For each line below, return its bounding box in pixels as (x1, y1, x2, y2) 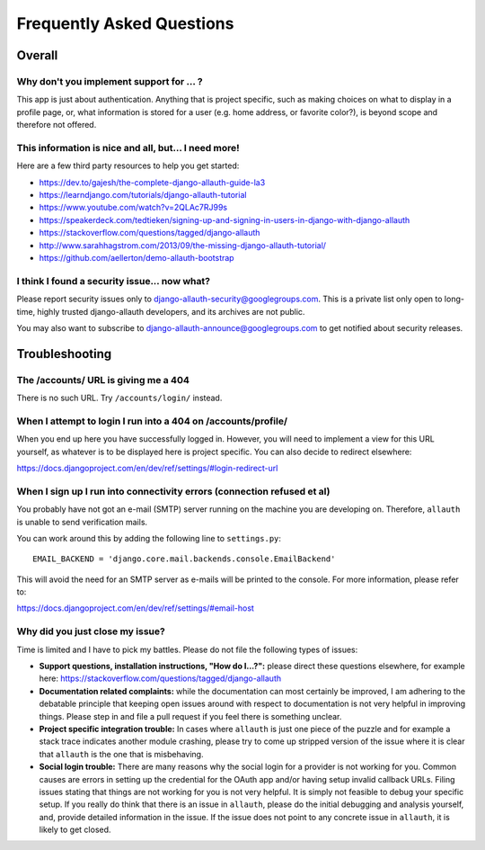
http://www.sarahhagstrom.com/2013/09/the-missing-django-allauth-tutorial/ (39, 239, 327, 251)
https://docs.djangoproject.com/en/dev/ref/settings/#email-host (16, 603, 255, 613)
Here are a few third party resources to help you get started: (16, 160, 240, 171)
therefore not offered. (16, 120, 97, 130)
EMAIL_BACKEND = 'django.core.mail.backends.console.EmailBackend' (32, 554, 336, 564)
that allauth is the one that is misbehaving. (39, 748, 204, 759)
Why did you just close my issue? (16, 625, 165, 638)
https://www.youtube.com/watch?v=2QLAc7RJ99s (39, 202, 228, 213)
